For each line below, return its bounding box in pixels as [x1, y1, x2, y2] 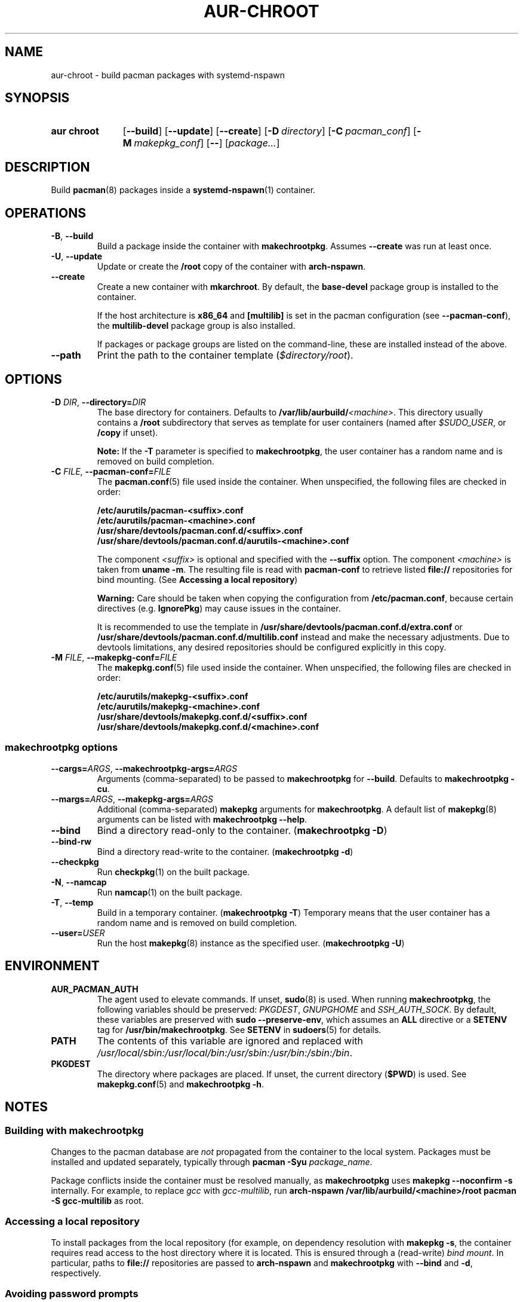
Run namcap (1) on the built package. [97, 887, 242, 897]
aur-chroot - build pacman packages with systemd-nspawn [51, 69, 285, 80]
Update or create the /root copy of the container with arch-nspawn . [97, 261, 366, 272]
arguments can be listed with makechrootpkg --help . [97, 814, 307, 824]
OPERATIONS [5, 205, 86, 221]
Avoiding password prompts [5, 1287, 139, 1300]
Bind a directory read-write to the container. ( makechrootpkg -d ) [97, 846, 353, 857]
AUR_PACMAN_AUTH [51, 983, 139, 994]
